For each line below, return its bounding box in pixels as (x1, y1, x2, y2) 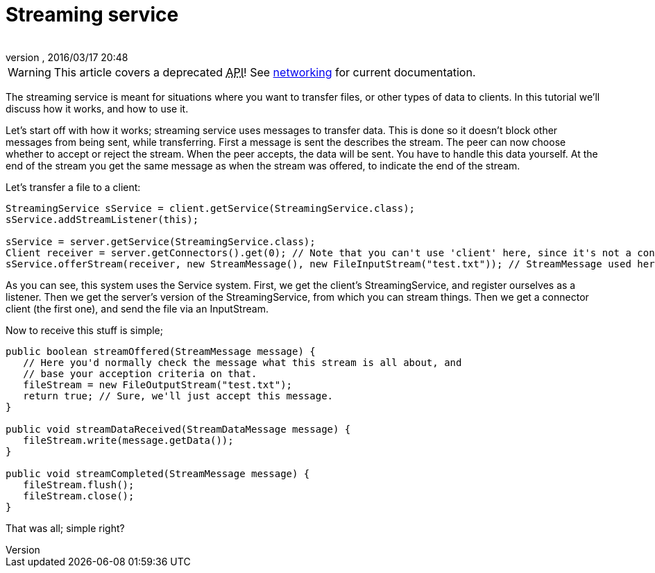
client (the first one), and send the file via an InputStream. (6, 302, 269, 315)
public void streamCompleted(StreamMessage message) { (6, 467, 310, 479)
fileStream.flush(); (23, 479, 135, 490)
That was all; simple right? (6, 522, 125, 534)
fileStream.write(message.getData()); (23, 434, 234, 446)
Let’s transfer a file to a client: (6, 181, 141, 193)
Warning (8, 65, 51, 79)
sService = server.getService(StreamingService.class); (6, 235, 316, 247)
